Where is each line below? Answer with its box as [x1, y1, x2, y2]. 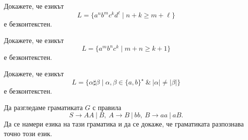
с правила [92, 102, 121, 112]
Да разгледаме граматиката [4, 102, 83, 112]
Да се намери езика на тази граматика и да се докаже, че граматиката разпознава [4, 119, 244, 129]
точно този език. [4, 128, 52, 138]
